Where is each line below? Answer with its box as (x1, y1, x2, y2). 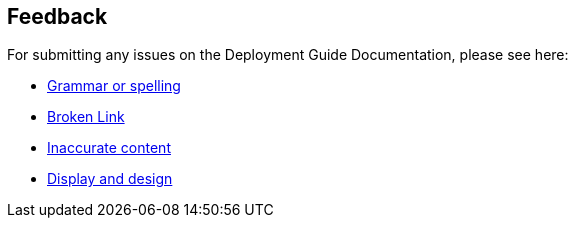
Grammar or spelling (47, 77, 181, 95)
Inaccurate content (47, 139, 171, 157)
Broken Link (47, 108, 125, 126)
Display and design (47, 170, 173, 188)
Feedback (7, 4, 108, 29)
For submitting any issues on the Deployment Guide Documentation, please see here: (7, 46, 569, 64)
